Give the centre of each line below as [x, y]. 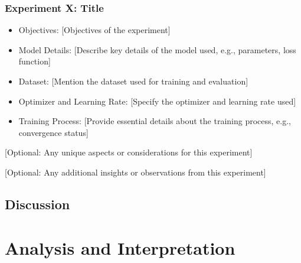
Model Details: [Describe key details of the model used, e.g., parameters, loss [157, 49]
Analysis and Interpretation [120, 247]
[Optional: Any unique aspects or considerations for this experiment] [129, 152]
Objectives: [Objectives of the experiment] [94, 30]
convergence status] [53, 132]
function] [35, 61]
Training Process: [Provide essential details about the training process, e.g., [155, 121]
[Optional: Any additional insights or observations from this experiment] [135, 172]
